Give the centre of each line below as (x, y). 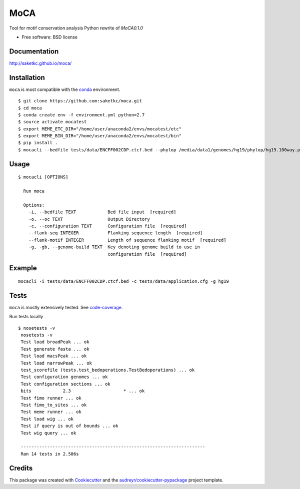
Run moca (34, 191)
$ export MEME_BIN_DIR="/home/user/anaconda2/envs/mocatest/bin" (100, 136)
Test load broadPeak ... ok (55, 342)
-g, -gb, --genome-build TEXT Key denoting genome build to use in (114, 247)
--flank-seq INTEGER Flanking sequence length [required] (115, 233)
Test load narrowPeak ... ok (56, 363)
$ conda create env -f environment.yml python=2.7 (81, 115)
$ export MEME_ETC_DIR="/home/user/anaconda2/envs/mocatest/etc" (100, 129)
